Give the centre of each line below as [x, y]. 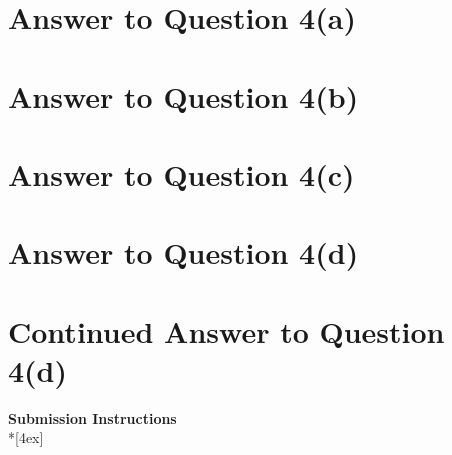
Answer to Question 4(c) [181, 173]
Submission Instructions [92, 417]
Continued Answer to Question [226, 330]
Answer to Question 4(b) [183, 95]
